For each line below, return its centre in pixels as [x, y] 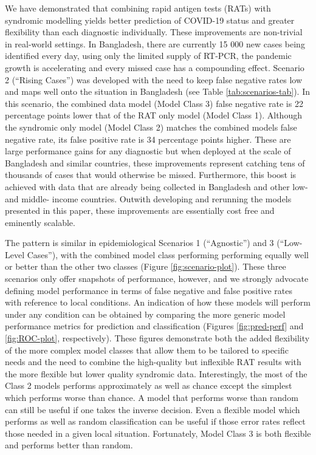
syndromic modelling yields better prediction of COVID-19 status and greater [150, 20]
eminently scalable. [40, 222]
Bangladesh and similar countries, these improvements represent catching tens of [155, 162]
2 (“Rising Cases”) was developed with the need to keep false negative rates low [154, 79]
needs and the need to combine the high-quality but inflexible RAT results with [153, 362]
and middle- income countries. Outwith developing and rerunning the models [148, 198]
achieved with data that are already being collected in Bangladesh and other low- [156, 186]
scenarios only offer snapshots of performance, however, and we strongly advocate [157, 279]
